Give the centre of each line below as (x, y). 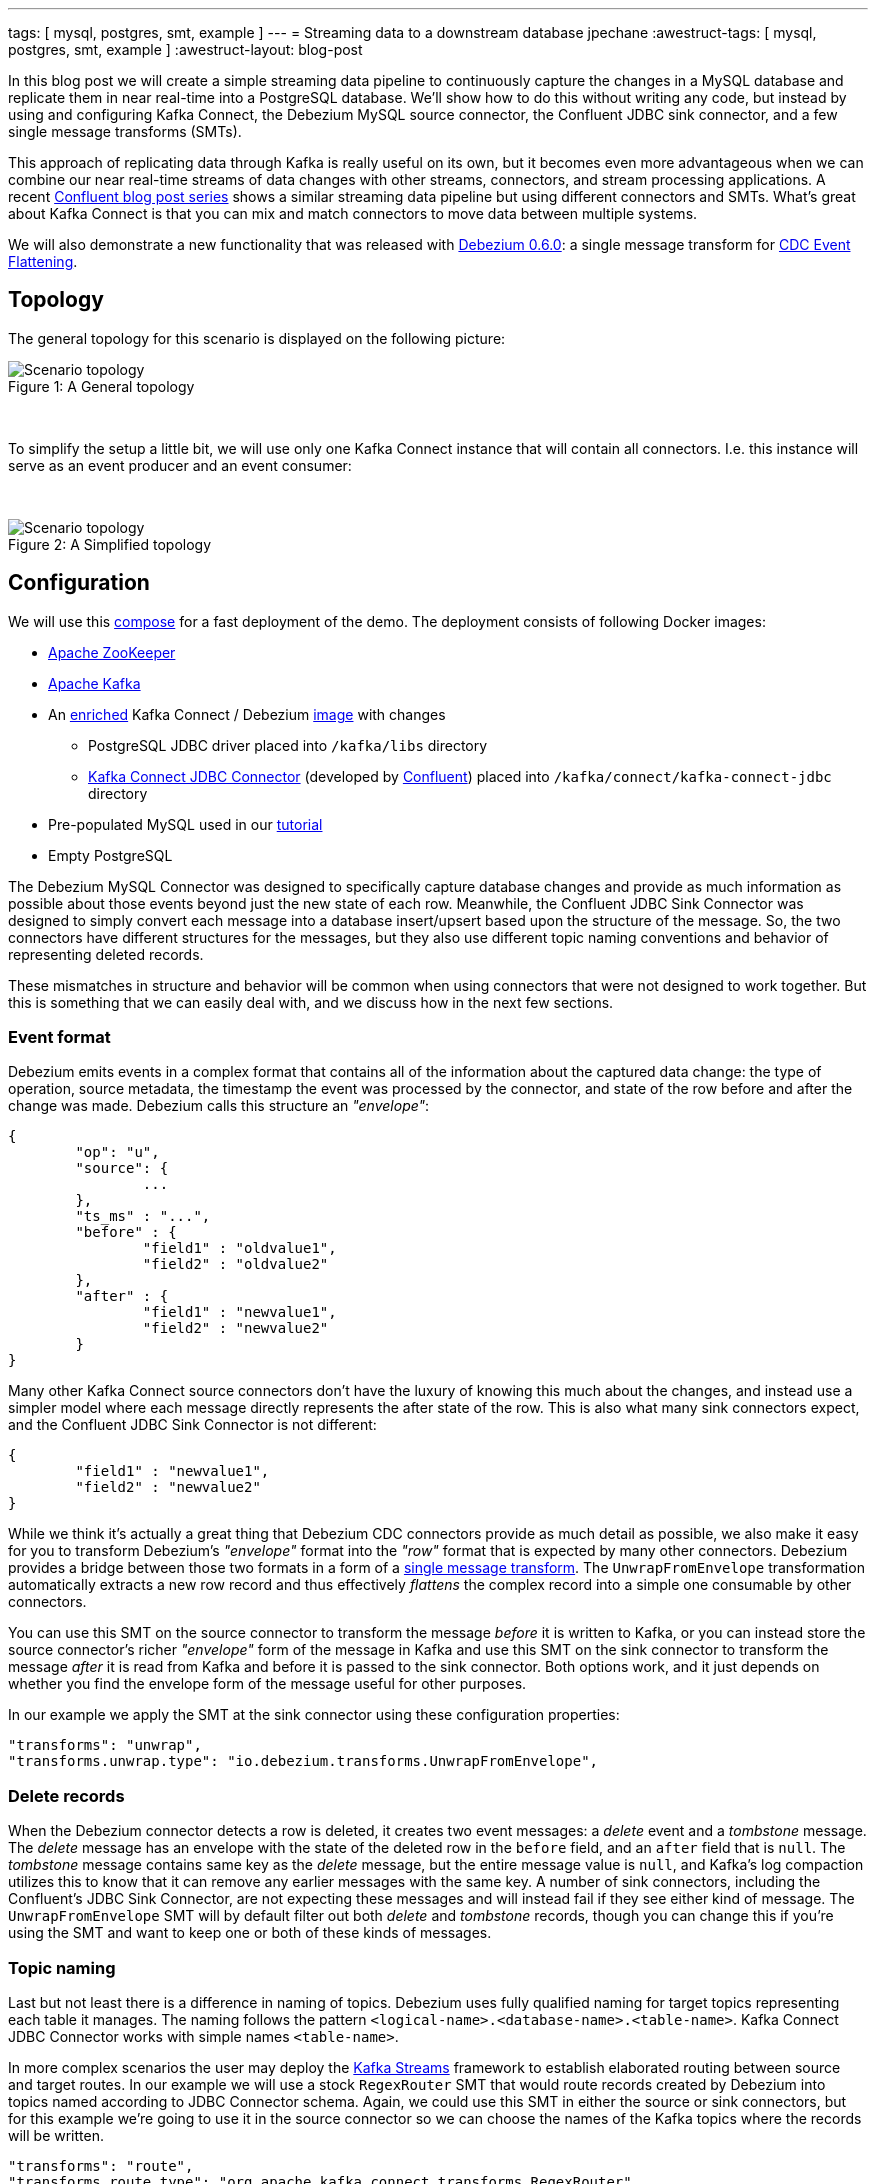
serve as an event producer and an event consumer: (180, 465)
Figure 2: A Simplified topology (110, 544)
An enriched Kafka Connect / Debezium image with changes (247, 714)
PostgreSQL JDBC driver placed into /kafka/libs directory (288, 745)
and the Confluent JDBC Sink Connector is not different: (192, 1425)
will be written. (56, 2135)
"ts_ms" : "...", (143, 1216)
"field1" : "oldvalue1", (239, 1248)
